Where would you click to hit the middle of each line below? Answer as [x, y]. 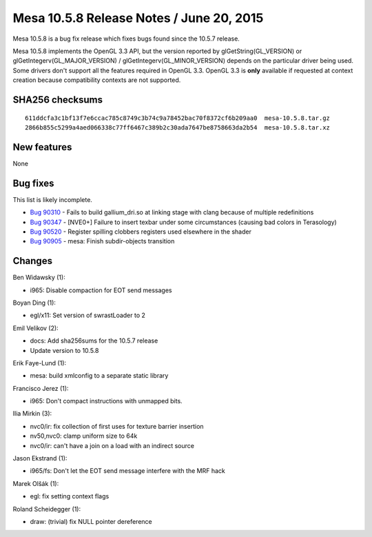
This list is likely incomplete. [53, 199]
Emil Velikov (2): [35, 328]
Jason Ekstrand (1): [40, 458]
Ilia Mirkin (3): [32, 414]
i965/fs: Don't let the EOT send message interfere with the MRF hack [127, 471]
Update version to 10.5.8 [64, 350]
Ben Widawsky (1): [39, 277]
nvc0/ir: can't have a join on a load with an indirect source [112, 445]
